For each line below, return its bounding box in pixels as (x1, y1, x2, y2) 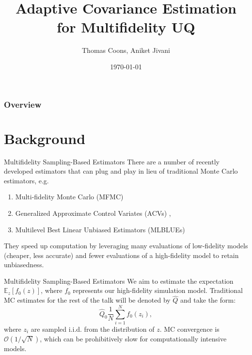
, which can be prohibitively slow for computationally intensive (40, 333, 227, 343)
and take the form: (180, 295, 236, 305)
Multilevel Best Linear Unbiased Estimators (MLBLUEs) (15, 224, 185, 234)
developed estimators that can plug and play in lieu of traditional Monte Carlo (4, 166, 238, 176)
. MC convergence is (159, 324, 220, 334)
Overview (4, 98, 42, 110)
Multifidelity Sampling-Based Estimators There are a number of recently (4, 156, 220, 166)
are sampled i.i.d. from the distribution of (31, 324, 155, 334)
